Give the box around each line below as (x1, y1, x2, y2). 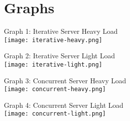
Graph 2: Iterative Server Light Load (4, 50, 115, 61)
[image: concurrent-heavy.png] (4, 86, 106, 93)
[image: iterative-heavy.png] (4, 36, 103, 44)
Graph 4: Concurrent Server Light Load (4, 99, 124, 110)
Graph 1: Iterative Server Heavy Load (4, 26, 118, 36)
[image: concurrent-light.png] (4, 110, 106, 118)
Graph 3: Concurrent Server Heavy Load (4, 75, 127, 85)
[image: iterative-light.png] (4, 61, 103, 68)
